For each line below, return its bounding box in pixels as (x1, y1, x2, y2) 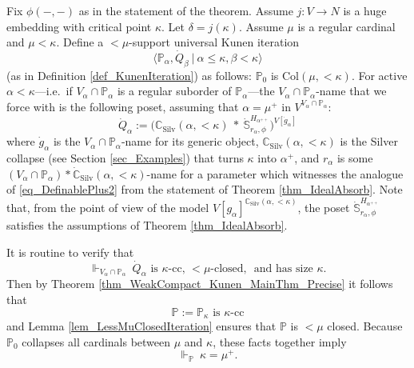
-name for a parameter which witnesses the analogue (146, 165, 404, 182)
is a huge (343, 2, 387, 18)
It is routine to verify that (6, 243, 134, 260)
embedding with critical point (6, 18, 152, 34)
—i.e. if (34, 82, 73, 99)
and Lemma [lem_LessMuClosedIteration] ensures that (6, 318, 277, 334)
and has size (253, 262, 313, 274)
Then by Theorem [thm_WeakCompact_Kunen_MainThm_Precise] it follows (6, 275, 393, 292)
